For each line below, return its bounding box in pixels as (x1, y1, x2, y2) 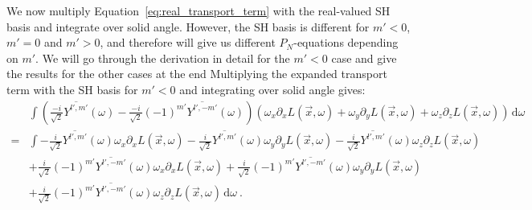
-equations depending (293, 34, 399, 51)
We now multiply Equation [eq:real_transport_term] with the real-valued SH (6, 2, 391, 19)
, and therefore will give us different (100, 34, 276, 51)
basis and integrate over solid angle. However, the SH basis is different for (6, 18, 370, 35)
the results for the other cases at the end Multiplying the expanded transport (6, 65, 387, 82)
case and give (331, 49, 397, 66)
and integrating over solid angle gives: (179, 80, 366, 97)
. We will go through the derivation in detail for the (35, 49, 290, 66)
